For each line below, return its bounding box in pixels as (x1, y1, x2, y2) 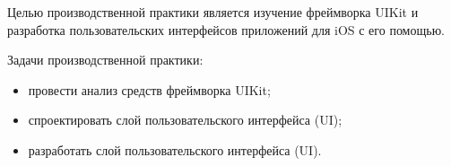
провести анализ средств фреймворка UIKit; (28, 80, 271, 99)
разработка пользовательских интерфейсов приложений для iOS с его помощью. (7, 20, 445, 39)
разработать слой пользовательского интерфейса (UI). (28, 140, 322, 159)
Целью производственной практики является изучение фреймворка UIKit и (7, 3, 419, 21)
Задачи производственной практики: (7, 50, 204, 69)
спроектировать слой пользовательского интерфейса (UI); (28, 110, 343, 129)
